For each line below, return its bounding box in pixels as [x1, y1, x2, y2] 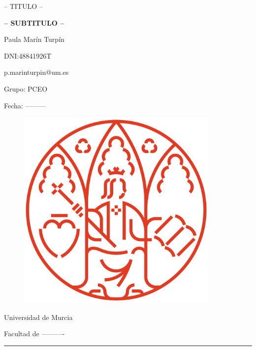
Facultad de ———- [4, 328, 65, 339]
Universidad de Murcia [4, 312, 73, 322]
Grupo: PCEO [4, 83, 48, 94]
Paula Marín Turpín [4, 34, 64, 44]
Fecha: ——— [4, 100, 46, 110]
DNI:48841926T [4, 50, 52, 61]
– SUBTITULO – [4, 17, 64, 28]
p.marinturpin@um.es [4, 67, 69, 77]
